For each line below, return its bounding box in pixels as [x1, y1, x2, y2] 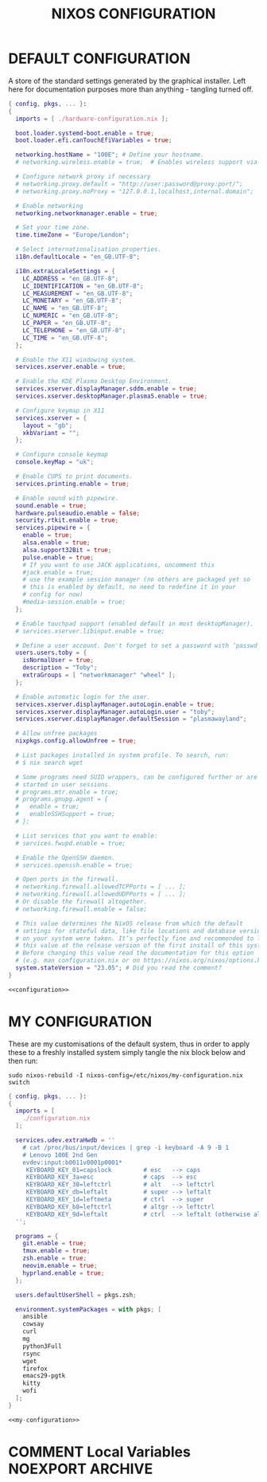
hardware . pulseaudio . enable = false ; [15, 509, 141, 517]
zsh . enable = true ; [22, 1254, 87, 1263]
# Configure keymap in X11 [15, 406, 105, 414]
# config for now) [22, 590, 83, 598]
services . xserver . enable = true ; [15, 363, 126, 371]
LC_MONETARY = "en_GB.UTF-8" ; [22, 296, 123, 305]
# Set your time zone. [15, 224, 91, 232]
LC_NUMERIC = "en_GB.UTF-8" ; [22, 312, 119, 320]
